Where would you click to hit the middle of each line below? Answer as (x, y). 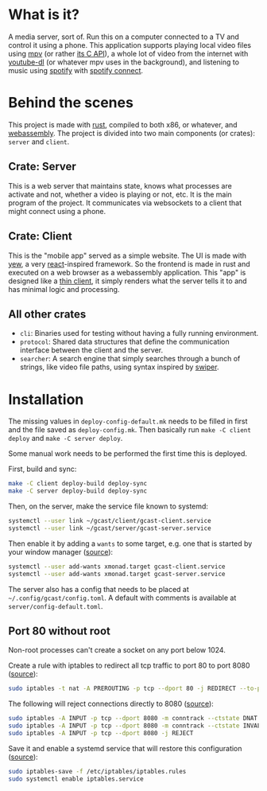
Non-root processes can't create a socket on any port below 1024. (117, 650)
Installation (46, 399)
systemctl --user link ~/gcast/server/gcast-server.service (110, 528)
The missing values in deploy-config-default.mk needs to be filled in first (128, 421)
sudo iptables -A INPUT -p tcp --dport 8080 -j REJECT (101, 733)
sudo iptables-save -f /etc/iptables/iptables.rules (97, 771)
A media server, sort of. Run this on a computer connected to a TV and (124, 37)
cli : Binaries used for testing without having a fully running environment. (139, 333)
